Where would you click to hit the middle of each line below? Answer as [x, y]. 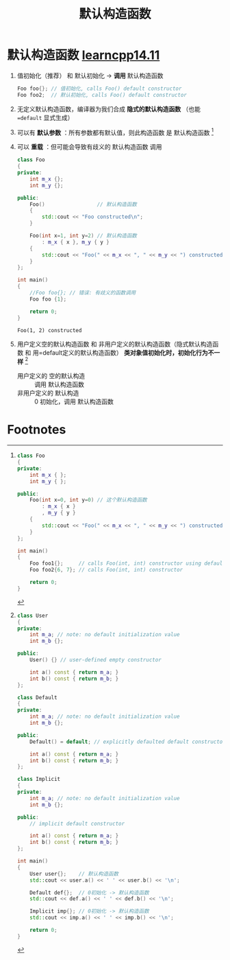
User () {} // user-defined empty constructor [96, 660]
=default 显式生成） [45, 117]
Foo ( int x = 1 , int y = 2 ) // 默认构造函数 [83, 236]
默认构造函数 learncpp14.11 [84, 55]
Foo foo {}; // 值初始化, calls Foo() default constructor [99, 89]
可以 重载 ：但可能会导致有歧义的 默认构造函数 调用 [89, 147]
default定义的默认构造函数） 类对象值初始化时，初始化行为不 [128, 352]
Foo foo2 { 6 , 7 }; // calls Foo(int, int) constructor [106, 570]
